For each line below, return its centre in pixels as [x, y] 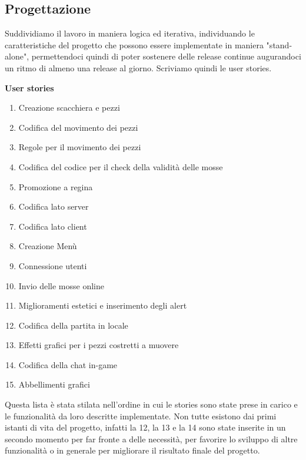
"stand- [279, 44]
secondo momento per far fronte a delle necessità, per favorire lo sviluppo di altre [151, 439]
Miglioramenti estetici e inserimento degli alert [103, 305]
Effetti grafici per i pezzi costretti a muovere [99, 345]
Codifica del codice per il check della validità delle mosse [121, 166]
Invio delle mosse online [61, 285]
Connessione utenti [53, 265]
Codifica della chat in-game [68, 364]
